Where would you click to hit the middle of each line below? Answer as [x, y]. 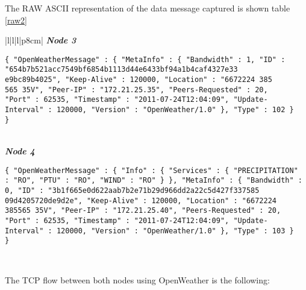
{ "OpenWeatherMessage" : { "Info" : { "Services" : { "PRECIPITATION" [151, 170]
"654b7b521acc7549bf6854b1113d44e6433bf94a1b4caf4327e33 [121, 70]
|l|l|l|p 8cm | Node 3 [41, 40]
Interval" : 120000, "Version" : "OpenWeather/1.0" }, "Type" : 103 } [149, 231]
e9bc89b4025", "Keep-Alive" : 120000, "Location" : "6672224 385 [139, 80]
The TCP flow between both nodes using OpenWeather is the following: [137, 280]
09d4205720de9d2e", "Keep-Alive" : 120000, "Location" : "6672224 [141, 200]
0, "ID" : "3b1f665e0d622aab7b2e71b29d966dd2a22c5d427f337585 [132, 190]
